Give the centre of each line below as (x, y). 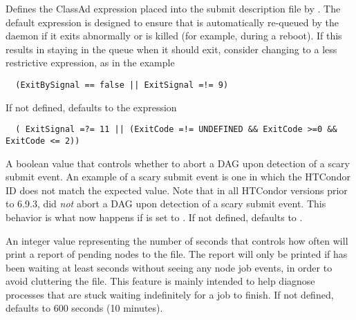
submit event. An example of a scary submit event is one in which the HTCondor (178, 177)
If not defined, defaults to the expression (91, 107)
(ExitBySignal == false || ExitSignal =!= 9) (122, 85)
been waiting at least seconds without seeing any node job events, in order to (169, 267)
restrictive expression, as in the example (90, 63)
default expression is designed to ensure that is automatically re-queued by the (172, 22)
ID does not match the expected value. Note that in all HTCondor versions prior (177, 190)
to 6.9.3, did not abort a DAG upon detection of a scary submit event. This (166, 204)
